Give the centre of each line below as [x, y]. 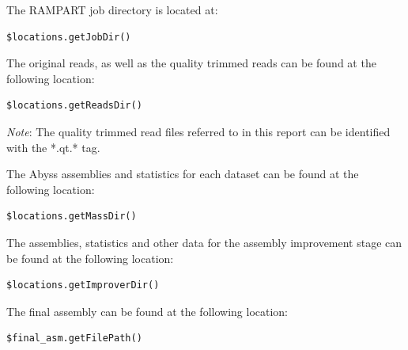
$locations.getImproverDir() [83, 285]
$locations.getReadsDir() [74, 106]
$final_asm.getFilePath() [74, 339]
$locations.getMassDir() [72, 217]
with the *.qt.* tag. [53, 147]
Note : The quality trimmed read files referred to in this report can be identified [198, 131]
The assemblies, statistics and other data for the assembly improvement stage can [204, 242]
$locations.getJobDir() [69, 37]
